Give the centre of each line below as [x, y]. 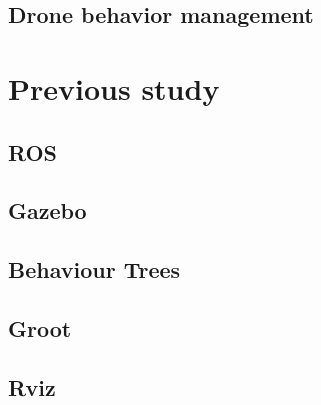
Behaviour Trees [94, 269]
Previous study [114, 87]
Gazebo [47, 210]
